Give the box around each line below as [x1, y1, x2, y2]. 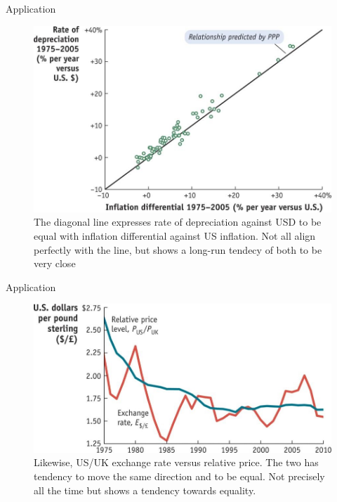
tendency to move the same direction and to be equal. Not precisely [34, 468, 325, 483]
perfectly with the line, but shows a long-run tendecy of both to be [34, 242, 322, 257]
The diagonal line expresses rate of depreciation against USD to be [34, 214, 322, 229]
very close [34, 256, 76, 271]
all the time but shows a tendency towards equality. [34, 482, 256, 497]
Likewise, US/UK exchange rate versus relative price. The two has [34, 455, 319, 470]
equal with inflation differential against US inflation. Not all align [34, 229, 316, 243]
